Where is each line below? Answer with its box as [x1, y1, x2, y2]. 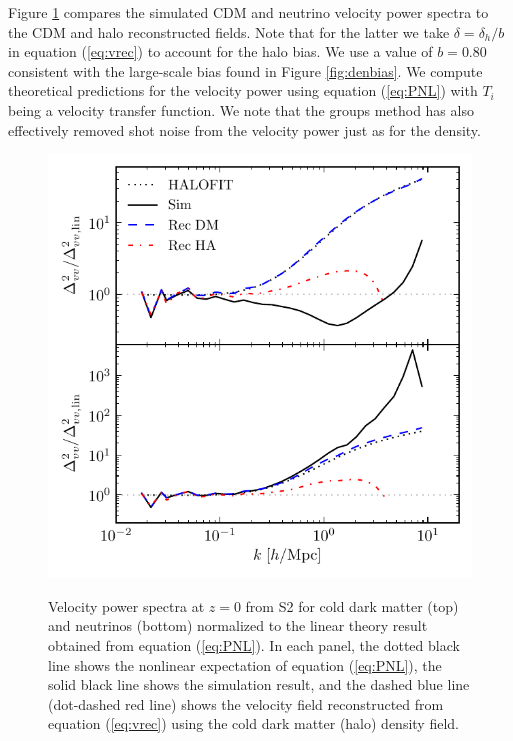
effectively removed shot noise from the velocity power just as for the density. [8, 119, 481, 140]
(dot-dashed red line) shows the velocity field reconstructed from [48, 693, 444, 714]
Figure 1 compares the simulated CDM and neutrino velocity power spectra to [8, 2, 489, 22]
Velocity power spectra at [48, 595, 205, 616]
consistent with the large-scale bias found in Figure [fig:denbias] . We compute [8, 60, 483, 81]
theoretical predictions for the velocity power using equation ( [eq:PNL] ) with [8, 80, 478, 101]
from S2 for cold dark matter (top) [245, 595, 459, 616]
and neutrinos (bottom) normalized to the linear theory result [48, 615, 428, 636]
